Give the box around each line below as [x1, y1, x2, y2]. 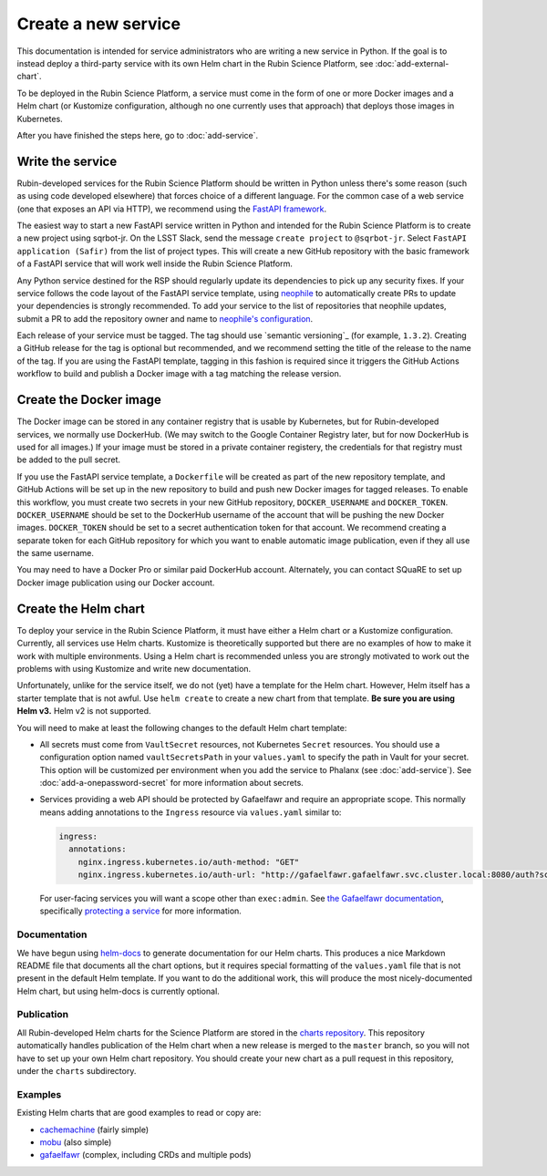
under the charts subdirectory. [16, 1066, 137, 1076]
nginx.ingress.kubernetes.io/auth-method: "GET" [77, 857, 300, 867]
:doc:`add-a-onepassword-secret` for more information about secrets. [39, 778, 304, 789]
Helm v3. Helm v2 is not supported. [16, 706, 151, 717]
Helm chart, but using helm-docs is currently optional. [16, 985, 221, 996]
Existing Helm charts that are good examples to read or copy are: [16, 1108, 262, 1119]
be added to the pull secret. [16, 454, 121, 465]
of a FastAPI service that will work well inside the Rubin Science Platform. [16, 258, 294, 269]
